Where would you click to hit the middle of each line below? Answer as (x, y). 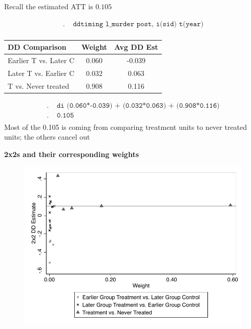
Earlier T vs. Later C (41, 60)
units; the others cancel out (47, 137)
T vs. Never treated (38, 85)
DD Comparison (37, 47)
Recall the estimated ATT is (49, 6)
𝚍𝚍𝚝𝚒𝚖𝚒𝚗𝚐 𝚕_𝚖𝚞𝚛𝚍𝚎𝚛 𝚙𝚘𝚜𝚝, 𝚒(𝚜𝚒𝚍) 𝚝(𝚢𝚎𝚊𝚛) (138, 24)
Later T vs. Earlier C (41, 73)
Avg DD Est (136, 47)
